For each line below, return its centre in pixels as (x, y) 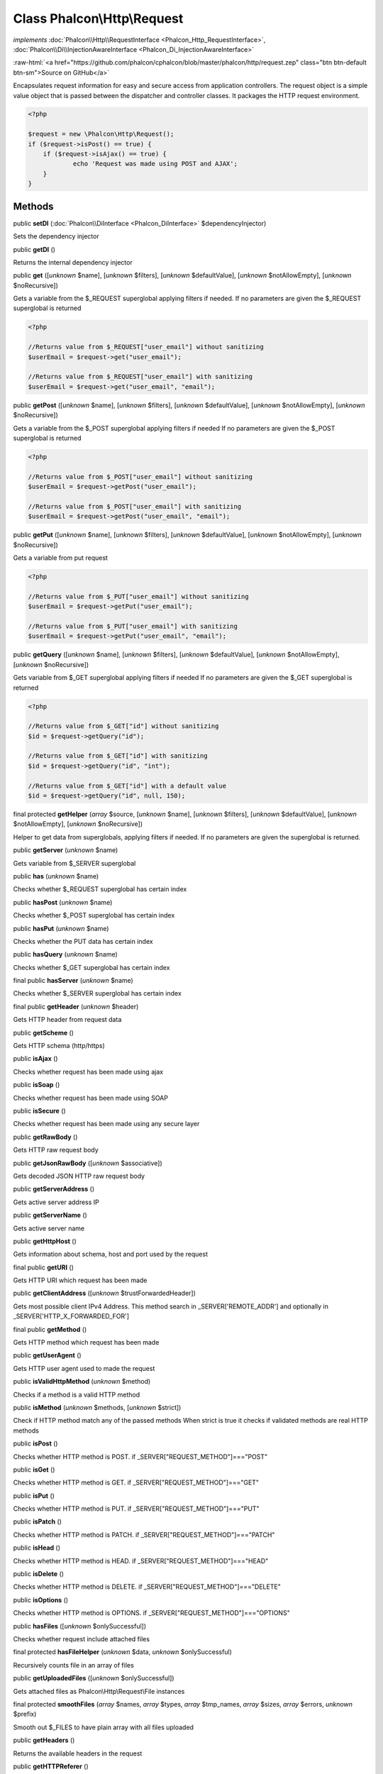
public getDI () (34, 249)
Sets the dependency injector (56, 236)
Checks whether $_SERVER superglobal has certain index (98, 993)
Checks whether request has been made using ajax (88, 1071)
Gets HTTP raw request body (56, 1150)
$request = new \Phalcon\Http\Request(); (101, 134)
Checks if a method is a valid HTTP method (77, 1394)
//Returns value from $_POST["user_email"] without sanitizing (140, 476)
